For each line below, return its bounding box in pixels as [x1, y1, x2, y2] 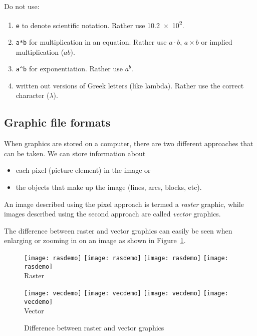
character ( [16, 90, 50, 100]
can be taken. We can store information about [4, 148, 146, 158]
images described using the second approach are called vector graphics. [4, 208, 221, 219]
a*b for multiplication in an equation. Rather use [16, 36, 167, 47]
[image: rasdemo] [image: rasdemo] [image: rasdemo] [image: [24, 254, 228, 262]
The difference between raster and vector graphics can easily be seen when [4, 225, 232, 236]
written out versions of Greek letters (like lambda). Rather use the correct [16, 80, 244, 90]
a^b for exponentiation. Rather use [16, 63, 123, 74]
